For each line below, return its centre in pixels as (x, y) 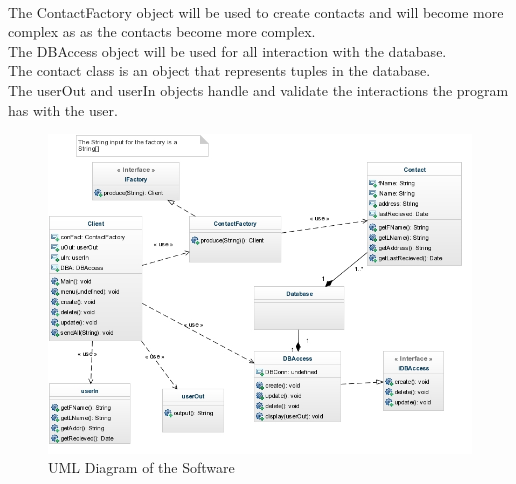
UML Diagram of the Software (141, 467)
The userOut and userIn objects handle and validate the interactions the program (258, 89)
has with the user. (63, 109)
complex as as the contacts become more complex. (162, 31)
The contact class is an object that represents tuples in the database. (219, 70)
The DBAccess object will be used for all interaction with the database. (227, 50)
